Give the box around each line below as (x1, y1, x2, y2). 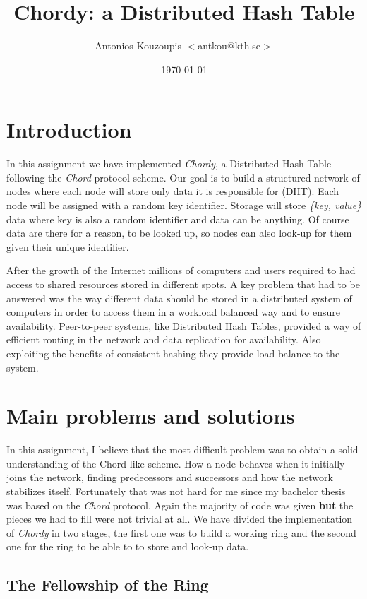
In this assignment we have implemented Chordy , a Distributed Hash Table (6, 156, 332, 171)
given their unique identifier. (6, 239, 129, 254)
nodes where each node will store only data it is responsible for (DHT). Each (6, 184, 339, 198)
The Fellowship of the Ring (6, 574, 209, 595)
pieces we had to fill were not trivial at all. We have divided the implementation (6, 511, 353, 526)
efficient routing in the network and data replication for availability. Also (6, 332, 321, 347)
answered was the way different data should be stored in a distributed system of (6, 290, 352, 305)
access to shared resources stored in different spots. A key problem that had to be (6, 277, 360, 291)
